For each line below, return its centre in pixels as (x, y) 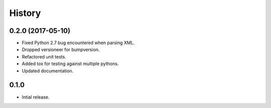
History (25, 13)
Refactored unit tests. (44, 56)
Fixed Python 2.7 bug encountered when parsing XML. (78, 43)
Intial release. (36, 97)
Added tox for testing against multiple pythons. (70, 64)
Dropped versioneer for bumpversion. (61, 49)
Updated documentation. (48, 70)
